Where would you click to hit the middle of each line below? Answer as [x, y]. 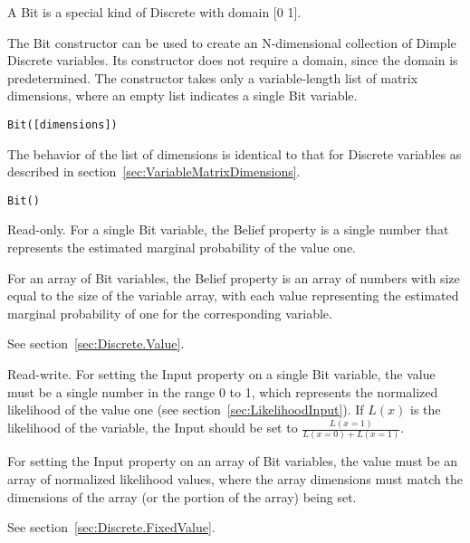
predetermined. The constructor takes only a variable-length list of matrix [213, 77]
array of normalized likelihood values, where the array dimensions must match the [235, 479]
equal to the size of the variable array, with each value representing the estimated [233, 295]
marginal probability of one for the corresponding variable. [170, 313]
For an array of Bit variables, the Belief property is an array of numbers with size [234, 277]
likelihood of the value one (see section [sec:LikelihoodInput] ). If [186, 410]
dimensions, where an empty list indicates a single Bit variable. [182, 95]
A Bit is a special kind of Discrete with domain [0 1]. [154, 12]
